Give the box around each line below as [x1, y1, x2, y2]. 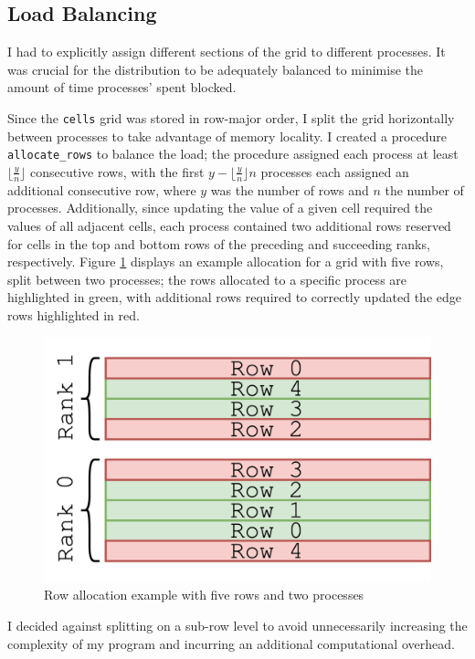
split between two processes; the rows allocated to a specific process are [7, 269, 407, 288]
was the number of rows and [210, 180, 369, 199]
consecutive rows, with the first [29, 162, 205, 181]
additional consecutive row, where [7, 180, 196, 199]
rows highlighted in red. [7, 305, 140, 324]
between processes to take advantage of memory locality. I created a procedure [7, 126, 448, 145]
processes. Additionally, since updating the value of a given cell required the [7, 198, 433, 217]
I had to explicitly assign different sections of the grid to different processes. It [7, 42, 446, 61]
